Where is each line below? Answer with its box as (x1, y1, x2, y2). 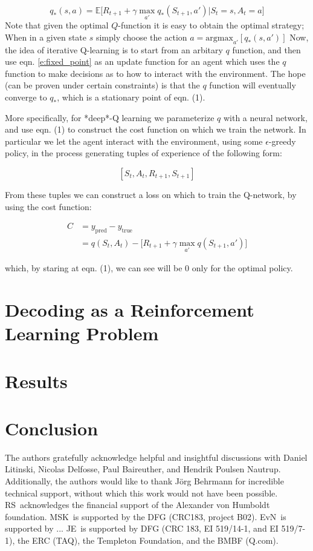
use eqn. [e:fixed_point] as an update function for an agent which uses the (5, 55, 280, 68)
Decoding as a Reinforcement (5, 297, 254, 322)
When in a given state (5, 30, 87, 43)
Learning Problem (5, 321, 159, 346)
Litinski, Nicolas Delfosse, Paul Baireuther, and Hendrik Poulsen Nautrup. (5, 463, 281, 475)
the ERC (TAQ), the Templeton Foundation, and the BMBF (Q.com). (17, 534, 279, 547)
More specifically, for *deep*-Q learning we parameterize (5, 111, 215, 124)
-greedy (268, 134, 296, 147)
